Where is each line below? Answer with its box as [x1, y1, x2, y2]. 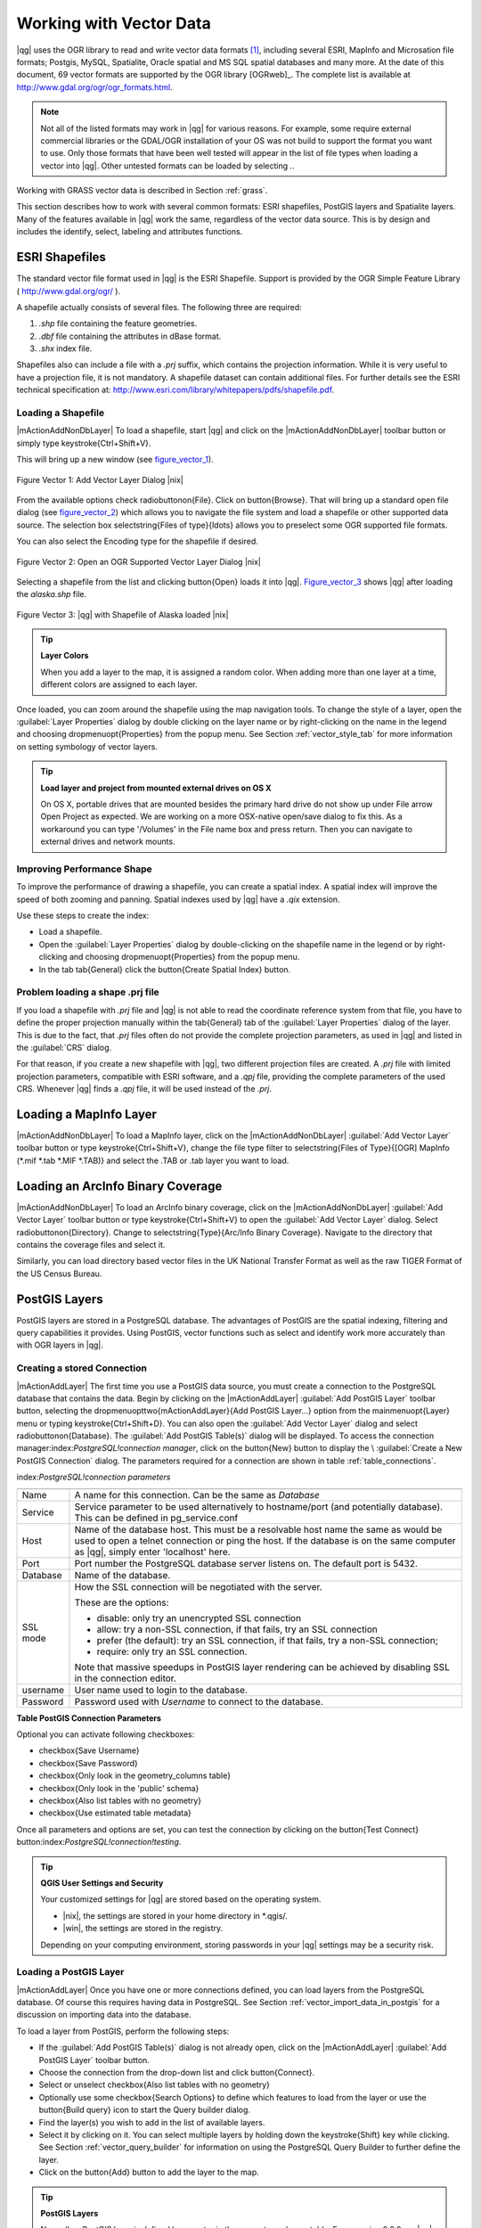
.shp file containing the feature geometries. [38, 318, 198, 329]
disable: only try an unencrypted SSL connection [96, 1611, 302, 1624]
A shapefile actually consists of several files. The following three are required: [16, 301, 302, 312]
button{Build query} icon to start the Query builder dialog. [38, 2104, 251, 2116]
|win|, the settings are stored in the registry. [62, 1923, 224, 1934]
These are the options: [74, 1596, 169, 1609]
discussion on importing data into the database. [16, 2010, 192, 2020]
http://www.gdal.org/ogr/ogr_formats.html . [16, 81, 173, 93]
